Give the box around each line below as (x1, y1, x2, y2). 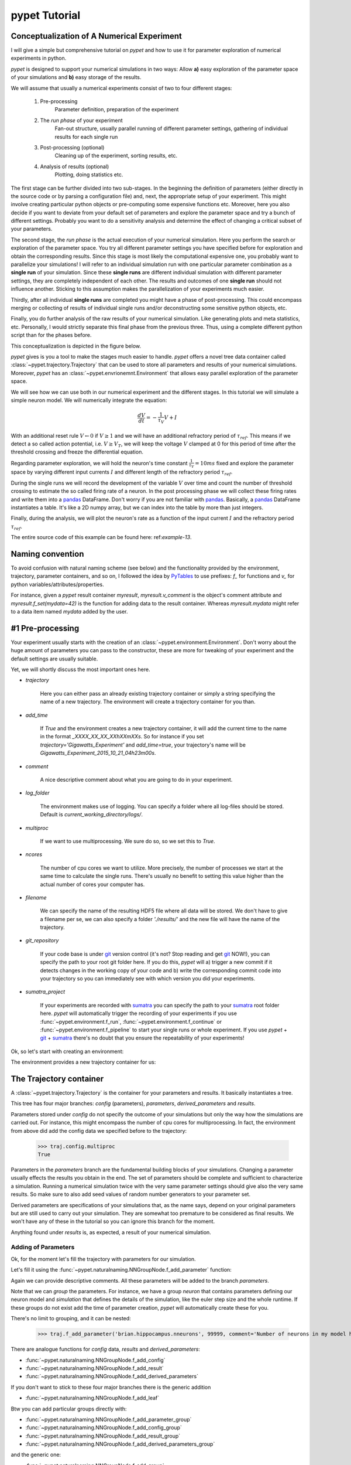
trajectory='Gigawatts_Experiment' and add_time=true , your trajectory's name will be (40, 741, 246, 748)
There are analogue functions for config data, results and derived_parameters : (11, 1345, 200, 1353)
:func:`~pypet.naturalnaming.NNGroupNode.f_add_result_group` (25, 1432, 181, 1439)
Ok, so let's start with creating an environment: (11, 1048, 124, 1055)
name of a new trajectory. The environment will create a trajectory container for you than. (40, 698, 256, 706)
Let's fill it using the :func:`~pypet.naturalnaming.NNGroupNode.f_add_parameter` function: (11, 1266, 232, 1273)
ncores (25, 851, 43, 858)
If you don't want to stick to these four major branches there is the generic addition (11, 1384, 211, 1391)
